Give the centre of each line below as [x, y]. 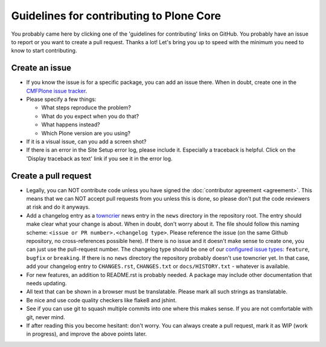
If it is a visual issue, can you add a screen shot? [86, 141]
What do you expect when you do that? [90, 116]
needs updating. [46, 283]
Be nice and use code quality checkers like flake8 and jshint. [102, 300]
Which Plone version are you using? [86, 133]
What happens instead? [71, 125]
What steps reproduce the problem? [86, 108]
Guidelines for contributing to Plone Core [116, 16]
